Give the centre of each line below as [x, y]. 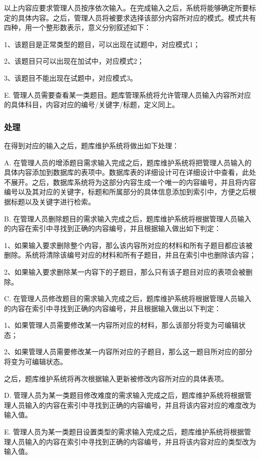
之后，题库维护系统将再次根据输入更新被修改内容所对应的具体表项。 [116, 378]
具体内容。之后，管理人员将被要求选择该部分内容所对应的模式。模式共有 [137, 17]
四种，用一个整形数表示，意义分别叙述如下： [77, 27]
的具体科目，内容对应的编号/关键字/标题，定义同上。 [91, 104]
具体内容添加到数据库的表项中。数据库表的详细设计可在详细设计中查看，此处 [130, 172]
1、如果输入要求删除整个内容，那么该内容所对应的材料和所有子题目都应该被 [128, 245]
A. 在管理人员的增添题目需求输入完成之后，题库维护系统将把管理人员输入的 [128, 162]
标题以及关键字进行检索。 [53, 201]
